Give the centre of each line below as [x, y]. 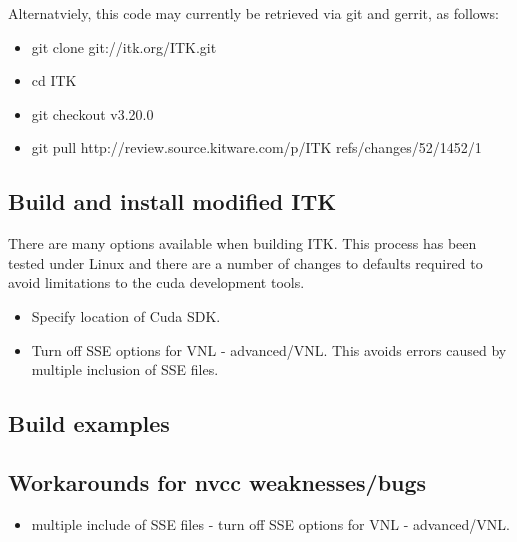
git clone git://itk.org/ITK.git [124, 46]
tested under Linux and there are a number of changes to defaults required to [245, 262]
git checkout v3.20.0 [92, 113]
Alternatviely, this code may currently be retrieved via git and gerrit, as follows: [253, 13]
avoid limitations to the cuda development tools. [156, 282]
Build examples [89, 423]
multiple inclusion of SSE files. [125, 369]
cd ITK [54, 80]
